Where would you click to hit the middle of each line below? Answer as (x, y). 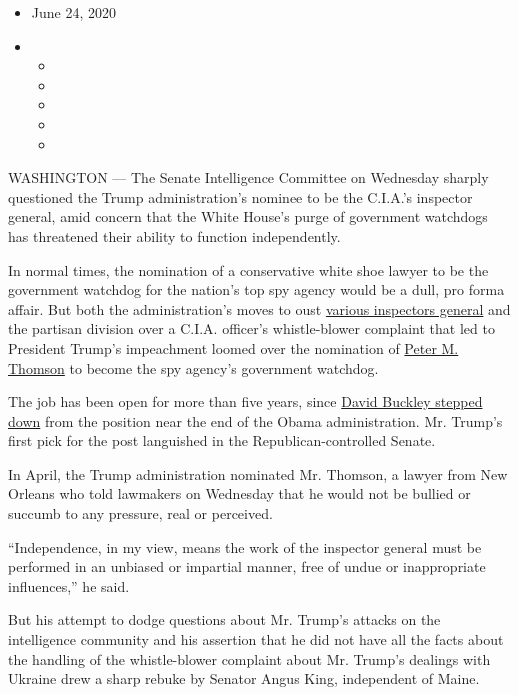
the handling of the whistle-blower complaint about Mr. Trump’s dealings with (249, 658)
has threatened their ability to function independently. (174, 235)
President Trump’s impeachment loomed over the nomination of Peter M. (233, 347)
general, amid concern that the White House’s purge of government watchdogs (248, 216)
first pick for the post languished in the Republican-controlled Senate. (222, 440)
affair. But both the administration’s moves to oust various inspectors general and (259, 308)
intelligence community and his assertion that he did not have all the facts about (256, 639)
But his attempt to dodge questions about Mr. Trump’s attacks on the (224, 619)
